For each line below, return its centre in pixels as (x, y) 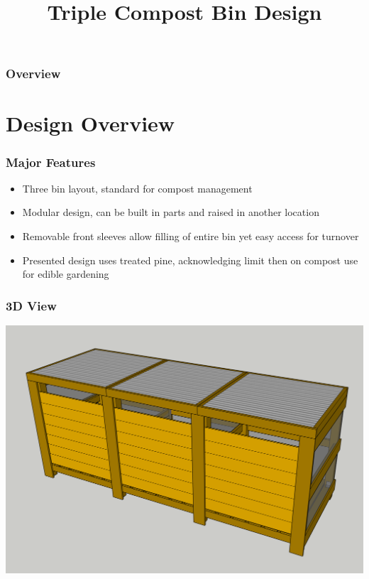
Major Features (51, 162)
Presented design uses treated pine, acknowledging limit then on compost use (190, 260)
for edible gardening (66, 274)
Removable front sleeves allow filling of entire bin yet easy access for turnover (191, 236)
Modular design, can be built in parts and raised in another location (171, 212)
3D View (31, 305)
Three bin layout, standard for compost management (137, 188)
